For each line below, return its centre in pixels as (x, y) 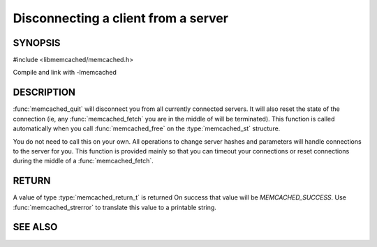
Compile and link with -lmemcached (65, 73)
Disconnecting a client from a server (120, 18)
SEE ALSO (35, 227)
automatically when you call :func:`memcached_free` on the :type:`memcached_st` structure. (147, 128)
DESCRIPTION (44, 92)
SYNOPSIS (37, 43)
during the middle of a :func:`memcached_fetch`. (83, 161)
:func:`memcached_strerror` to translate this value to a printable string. (114, 207)
